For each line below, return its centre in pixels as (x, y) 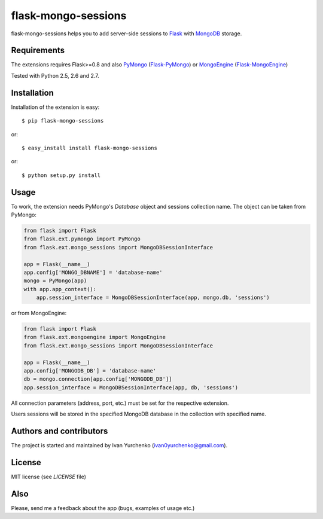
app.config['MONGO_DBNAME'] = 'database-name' (93, 272)
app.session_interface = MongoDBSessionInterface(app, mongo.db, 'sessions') (153, 298)
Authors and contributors (60, 431)
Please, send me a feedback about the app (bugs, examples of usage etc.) (103, 508)
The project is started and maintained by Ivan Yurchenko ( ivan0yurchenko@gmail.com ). (119, 445)
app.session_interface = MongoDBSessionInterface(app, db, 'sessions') (131, 387)
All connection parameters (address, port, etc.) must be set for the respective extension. (120, 403)
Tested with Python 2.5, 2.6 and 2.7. (55, 75)
